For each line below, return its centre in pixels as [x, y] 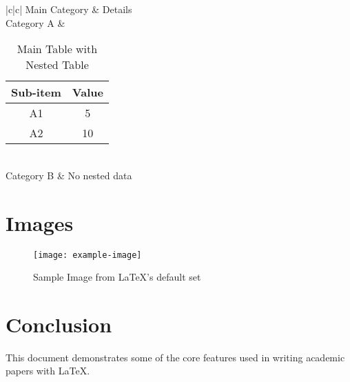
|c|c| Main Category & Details [69, 9]
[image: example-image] [87, 255]
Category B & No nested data [69, 175]
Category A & [35, 22]
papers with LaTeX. [48, 371]
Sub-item [36, 92]
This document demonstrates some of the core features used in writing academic [175, 357]
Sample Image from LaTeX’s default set [117, 277]
